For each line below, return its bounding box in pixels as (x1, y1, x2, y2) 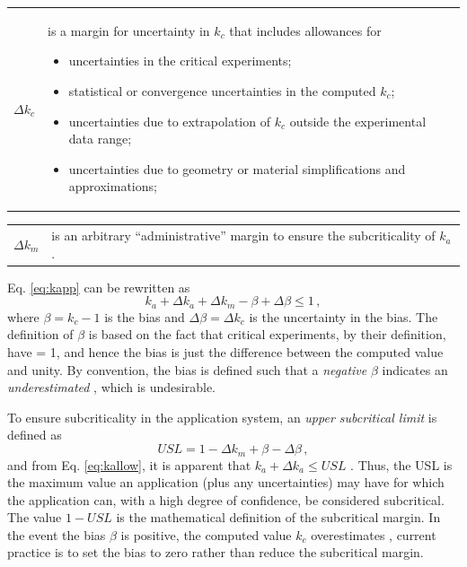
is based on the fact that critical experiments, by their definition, (88, 325, 446, 344)
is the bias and (104, 307, 185, 326)
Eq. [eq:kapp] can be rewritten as (7, 277, 190, 296)
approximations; (68, 177, 157, 196)
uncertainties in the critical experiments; (68, 51, 292, 70)
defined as (7, 425, 62, 444)
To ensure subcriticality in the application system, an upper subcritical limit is (7, 407, 437, 426)
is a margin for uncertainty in (48, 21, 210, 39)
